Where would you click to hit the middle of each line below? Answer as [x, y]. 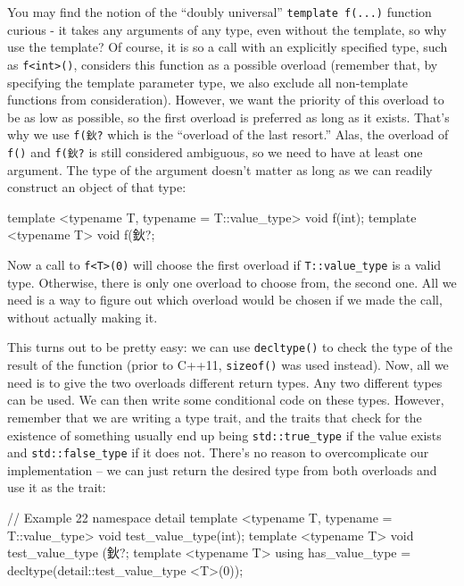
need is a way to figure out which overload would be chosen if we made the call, [225, 300]
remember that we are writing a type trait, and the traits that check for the [215, 417]
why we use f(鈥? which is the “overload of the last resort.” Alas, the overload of [228, 134]
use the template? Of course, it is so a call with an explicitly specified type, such [228, 47]
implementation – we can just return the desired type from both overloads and [222, 469]
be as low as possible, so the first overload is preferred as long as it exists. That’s [228, 117]
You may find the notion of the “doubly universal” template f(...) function [220, 12]
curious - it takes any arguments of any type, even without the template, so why [227, 29]
